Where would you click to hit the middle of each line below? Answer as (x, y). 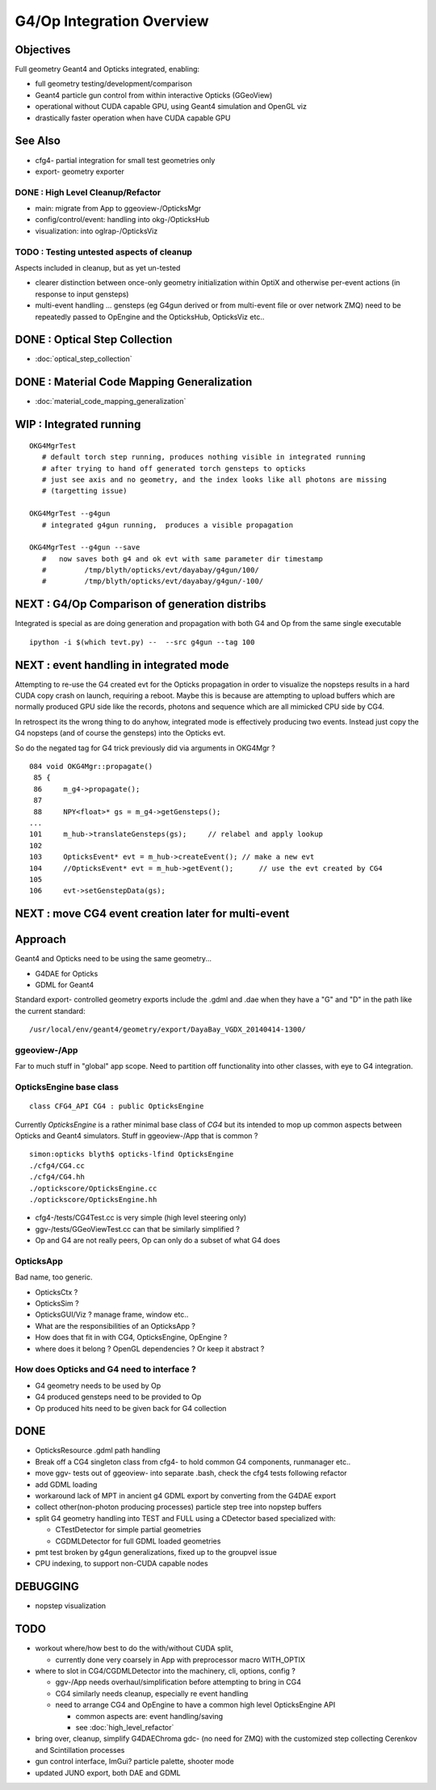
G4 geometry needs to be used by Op (98, 1385)
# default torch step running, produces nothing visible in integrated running (203, 457)
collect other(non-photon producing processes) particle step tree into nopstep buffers (178, 1507)
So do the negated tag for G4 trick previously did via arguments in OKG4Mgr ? (145, 748)
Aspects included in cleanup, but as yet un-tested (98, 267)
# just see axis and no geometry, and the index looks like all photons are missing (214, 479)
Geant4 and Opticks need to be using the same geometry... (113, 959)
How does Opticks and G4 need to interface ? (106, 1369)
